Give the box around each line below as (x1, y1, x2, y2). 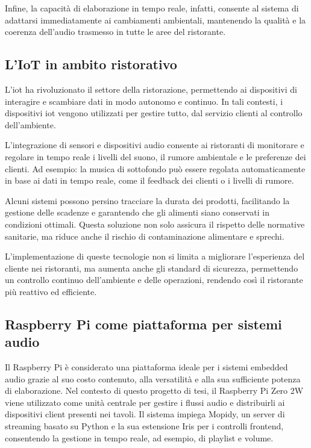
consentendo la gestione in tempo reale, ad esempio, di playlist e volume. (5, 431, 274, 444)
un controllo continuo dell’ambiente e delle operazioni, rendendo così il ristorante (5, 273, 303, 286)
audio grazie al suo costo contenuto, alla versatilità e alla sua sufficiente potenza (5, 372, 301, 385)
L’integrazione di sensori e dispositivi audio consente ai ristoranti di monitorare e (5, 138, 304, 151)
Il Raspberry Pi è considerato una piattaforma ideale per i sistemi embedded (5, 361, 288, 373)
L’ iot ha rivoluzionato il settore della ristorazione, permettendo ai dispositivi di (5, 82, 297, 95)
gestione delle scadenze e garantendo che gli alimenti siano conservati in (5, 206, 269, 219)
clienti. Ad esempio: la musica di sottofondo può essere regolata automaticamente (5, 162, 306, 175)
